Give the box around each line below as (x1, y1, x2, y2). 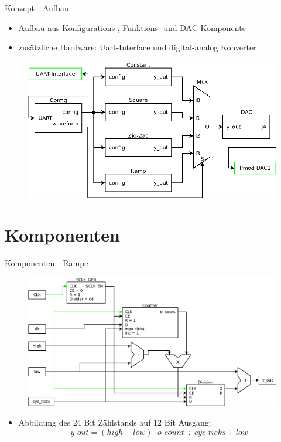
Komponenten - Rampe (5, 257, 88, 269)
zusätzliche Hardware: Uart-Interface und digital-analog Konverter (18, 41, 256, 53)
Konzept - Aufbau (5, 2, 69, 13)
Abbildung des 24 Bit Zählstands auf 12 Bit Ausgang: (18, 416, 211, 429)
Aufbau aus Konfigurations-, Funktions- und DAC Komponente (18, 21, 246, 33)
